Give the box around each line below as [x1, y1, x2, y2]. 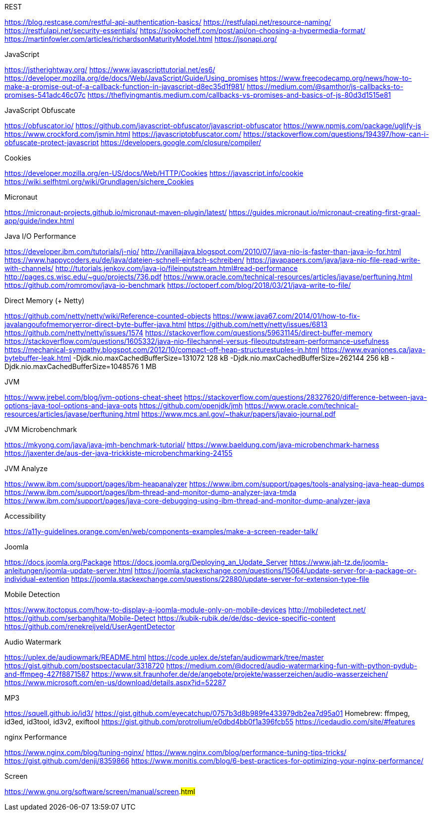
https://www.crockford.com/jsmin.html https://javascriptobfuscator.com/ [4, 130, 241, 138]
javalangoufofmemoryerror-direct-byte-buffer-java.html [4, 320, 186, 328]
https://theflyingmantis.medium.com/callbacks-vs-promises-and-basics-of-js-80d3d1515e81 [87, 91, 391, 99]
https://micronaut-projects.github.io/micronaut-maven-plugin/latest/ [4, 208, 227, 217]
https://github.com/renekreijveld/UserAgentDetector [4, 622, 175, 631]
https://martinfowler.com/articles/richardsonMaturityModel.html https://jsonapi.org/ [4, 35, 277, 43]
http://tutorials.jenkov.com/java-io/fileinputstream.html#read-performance [55, 264, 298, 272]
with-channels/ [4, 264, 54, 272]
